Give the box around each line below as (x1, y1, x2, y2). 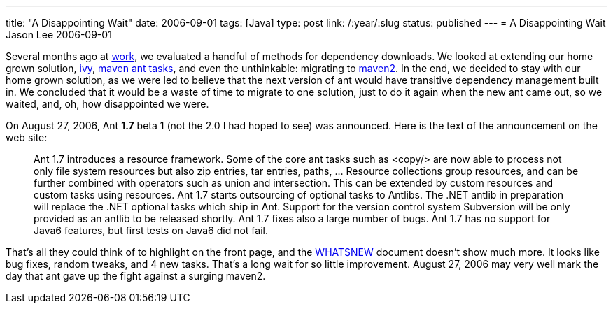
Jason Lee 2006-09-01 (6, 29, 112, 41)
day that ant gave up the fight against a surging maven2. (6, 270, 266, 282)
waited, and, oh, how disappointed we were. (6, 98, 209, 110)
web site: (6, 131, 48, 143)
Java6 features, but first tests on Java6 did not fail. (34, 224, 268, 236)
